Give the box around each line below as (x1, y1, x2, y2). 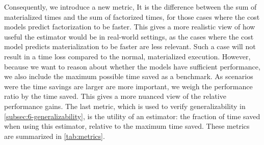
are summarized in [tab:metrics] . (4, 130, 105, 141)
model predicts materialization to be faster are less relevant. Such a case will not (4, 41, 256, 52)
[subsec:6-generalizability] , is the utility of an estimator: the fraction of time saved (4, 111, 260, 121)
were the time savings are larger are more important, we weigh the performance (4, 81, 253, 91)
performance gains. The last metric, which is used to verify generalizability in (4, 100, 246, 111)
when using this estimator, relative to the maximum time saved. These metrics (4, 121, 250, 131)
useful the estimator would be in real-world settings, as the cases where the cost (4, 31, 254, 42)
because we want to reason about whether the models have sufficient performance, (4, 61, 260, 71)
